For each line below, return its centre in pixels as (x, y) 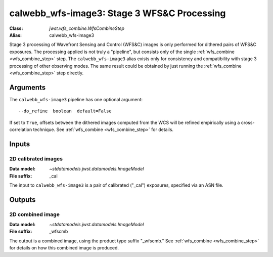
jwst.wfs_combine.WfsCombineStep (87, 28)
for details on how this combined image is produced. (64, 248)
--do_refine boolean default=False (65, 111)
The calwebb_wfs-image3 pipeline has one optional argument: (76, 99)
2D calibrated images (36, 158)
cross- (248, 122)
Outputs (22, 200)
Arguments (28, 87)
